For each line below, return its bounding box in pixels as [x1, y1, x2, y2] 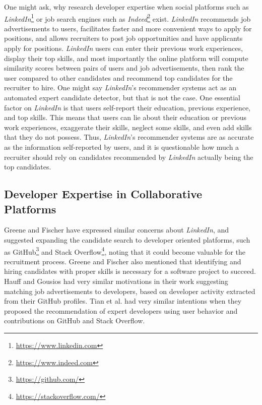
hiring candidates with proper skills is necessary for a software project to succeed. [4, 266, 256, 276]
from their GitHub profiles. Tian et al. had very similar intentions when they [4, 296, 242, 306]
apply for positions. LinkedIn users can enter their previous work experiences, [4, 43, 243, 53]
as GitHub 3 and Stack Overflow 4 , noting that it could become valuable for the [4, 245, 246, 257]
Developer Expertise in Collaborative [4, 186, 203, 202]
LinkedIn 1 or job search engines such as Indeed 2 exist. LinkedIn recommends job [4, 12, 251, 24]
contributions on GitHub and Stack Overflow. [4, 315, 145, 326]
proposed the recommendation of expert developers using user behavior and [4, 305, 238, 316]
